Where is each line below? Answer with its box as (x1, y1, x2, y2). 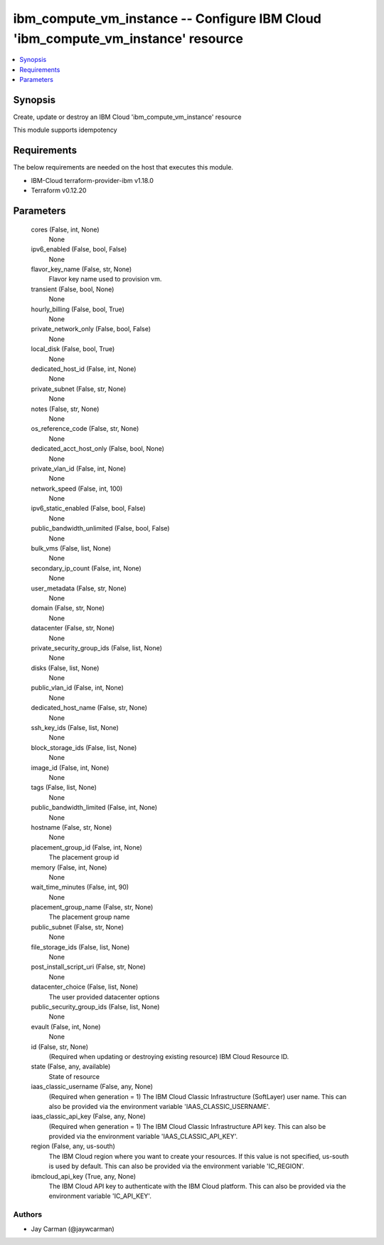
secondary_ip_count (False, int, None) (31, 563, 142, 573)
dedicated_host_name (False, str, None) (31, 704, 148, 712)
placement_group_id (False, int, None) (31, 843, 142, 851)
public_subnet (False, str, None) (31, 922, 124, 931)
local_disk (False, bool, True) (31, 345, 115, 353)
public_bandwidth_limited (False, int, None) (31, 803, 158, 812)
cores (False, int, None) (31, 225, 100, 234)
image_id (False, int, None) (31, 763, 110, 772)
